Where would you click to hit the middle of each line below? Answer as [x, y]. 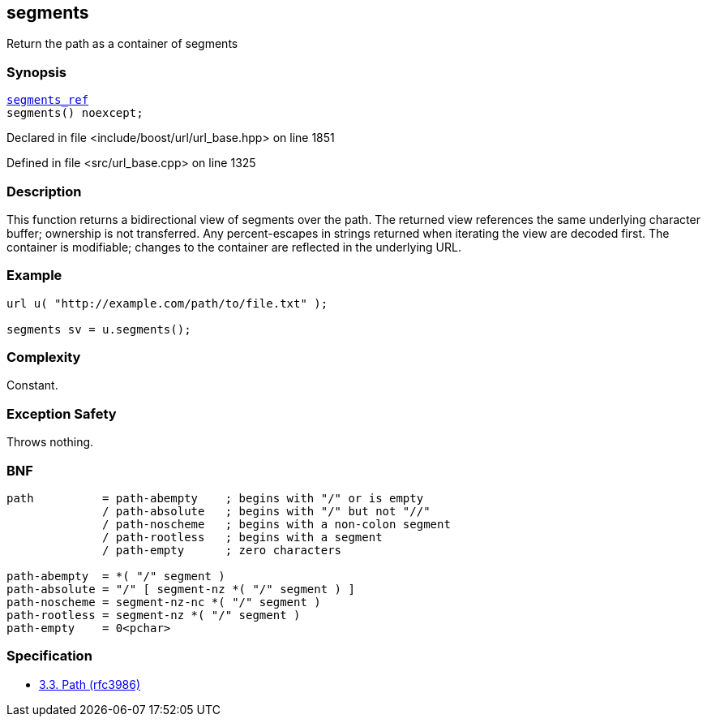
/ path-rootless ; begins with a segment [242, 537]
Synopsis [36, 72]
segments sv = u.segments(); [99, 329]
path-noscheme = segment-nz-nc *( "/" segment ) [164, 602]
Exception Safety [62, 413]
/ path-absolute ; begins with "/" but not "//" [266, 511]
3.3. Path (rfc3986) [90, 684]
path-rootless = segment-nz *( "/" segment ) [154, 615]
